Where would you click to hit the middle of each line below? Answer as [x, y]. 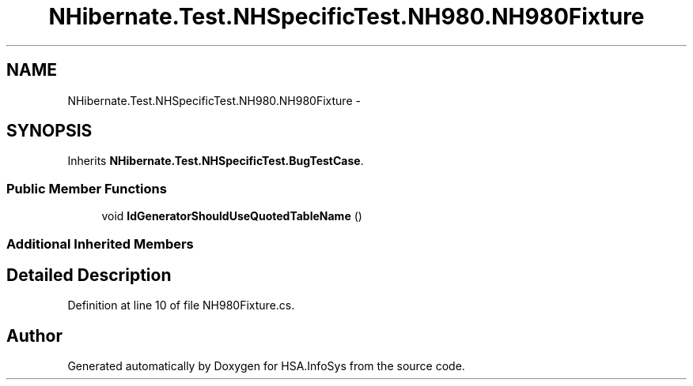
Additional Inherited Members [100, 244]
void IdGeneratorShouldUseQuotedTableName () [232, 216]
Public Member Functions [87, 188]
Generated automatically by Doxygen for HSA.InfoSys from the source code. [266, 366]
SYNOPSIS [49, 131]
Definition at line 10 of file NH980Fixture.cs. [181, 305]
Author [34, 335]
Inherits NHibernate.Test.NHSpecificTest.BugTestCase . [216, 161]
